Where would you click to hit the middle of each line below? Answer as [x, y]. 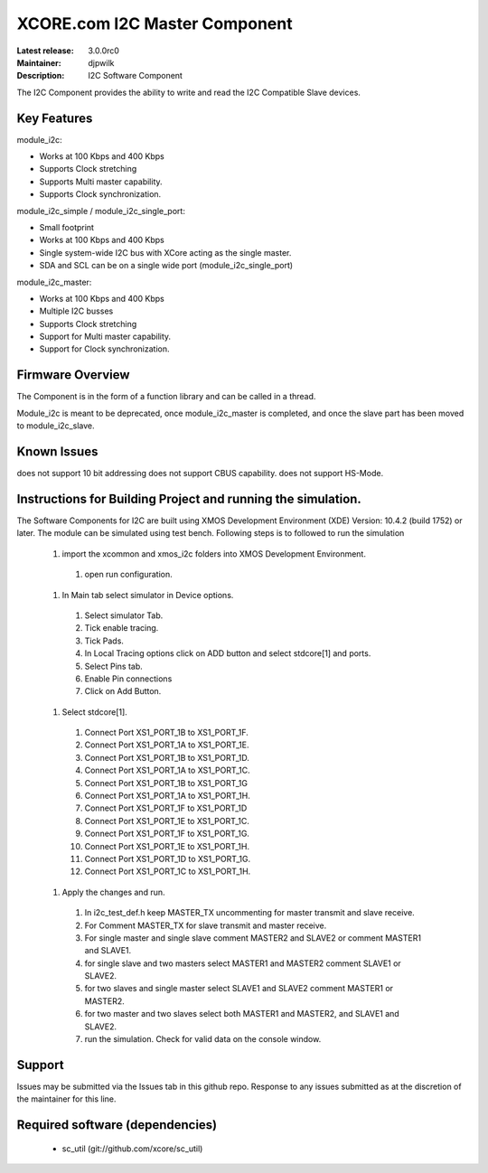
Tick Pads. [104, 641]
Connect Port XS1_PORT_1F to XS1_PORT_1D [166, 808]
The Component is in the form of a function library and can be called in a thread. [166, 397]
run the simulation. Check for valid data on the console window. [203, 1039]
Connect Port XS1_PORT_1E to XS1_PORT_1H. [167, 846]
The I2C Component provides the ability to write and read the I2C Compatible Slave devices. [189, 92]
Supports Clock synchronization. [100, 194]
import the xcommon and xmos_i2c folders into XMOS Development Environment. [214, 554]
